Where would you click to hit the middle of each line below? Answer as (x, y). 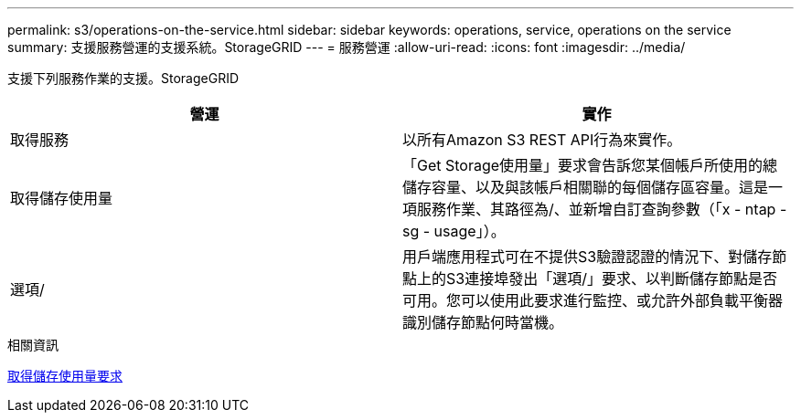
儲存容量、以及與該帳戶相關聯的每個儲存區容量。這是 (586, 187)
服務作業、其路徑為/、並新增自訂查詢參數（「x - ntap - (602, 209)
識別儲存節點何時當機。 (483, 322)
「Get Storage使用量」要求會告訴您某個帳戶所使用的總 (590, 165)
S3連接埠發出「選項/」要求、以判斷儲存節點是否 (612, 278)
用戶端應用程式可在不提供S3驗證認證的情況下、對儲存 (587, 257)
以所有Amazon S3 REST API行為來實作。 (542, 140)
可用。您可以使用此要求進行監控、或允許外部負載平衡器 (593, 300)
